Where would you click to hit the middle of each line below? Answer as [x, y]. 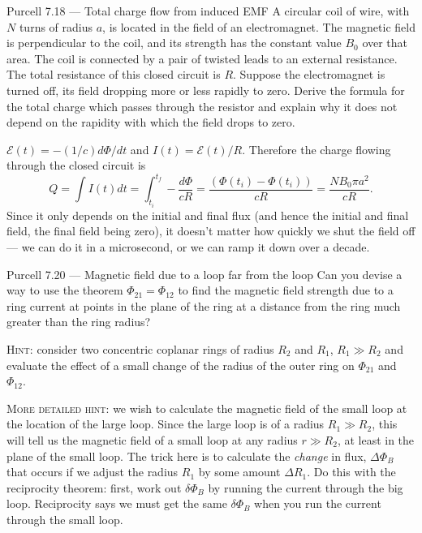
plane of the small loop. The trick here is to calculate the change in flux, [187, 456]
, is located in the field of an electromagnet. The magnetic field [259, 26]
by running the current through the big [306, 487]
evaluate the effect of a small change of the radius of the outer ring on [181, 365]
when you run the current [318, 503]
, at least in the [376, 440]
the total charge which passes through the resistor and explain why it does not [202, 106]
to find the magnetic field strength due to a [286, 290]
